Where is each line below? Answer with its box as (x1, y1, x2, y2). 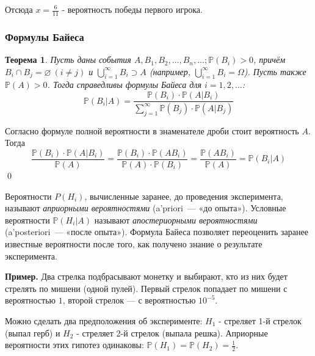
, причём (253, 53, 286, 66)
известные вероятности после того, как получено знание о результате (5, 237, 262, 250)
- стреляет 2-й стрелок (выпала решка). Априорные (76, 326, 268, 339)
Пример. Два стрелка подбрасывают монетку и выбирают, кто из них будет (5, 270, 288, 283)
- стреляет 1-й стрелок (219, 314, 302, 327)
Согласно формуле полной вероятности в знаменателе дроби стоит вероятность (5, 124, 299, 137)
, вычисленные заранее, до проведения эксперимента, (84, 189, 283, 202)
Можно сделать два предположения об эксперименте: (5, 314, 203, 327)
